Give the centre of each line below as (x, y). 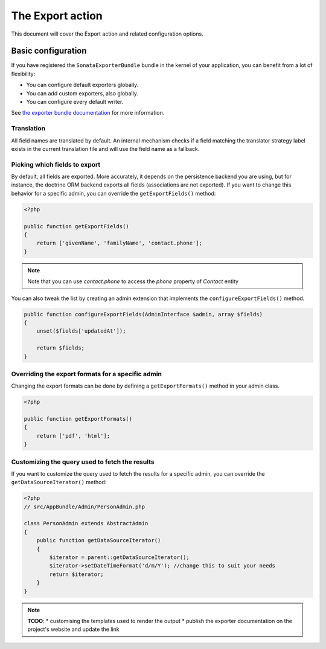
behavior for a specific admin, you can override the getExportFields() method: (113, 193)
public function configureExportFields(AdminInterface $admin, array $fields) (143, 314)
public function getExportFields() (76, 226)
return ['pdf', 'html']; (73, 436)
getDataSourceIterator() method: (59, 482)
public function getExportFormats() (78, 419)
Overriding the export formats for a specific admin (87, 374)
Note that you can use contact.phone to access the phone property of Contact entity (133, 281)
